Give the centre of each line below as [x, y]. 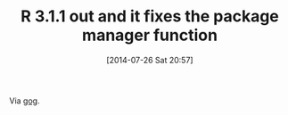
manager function [150, 35]
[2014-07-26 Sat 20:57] [150, 60]
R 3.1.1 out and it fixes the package [150, 16]
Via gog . [25, 101]
